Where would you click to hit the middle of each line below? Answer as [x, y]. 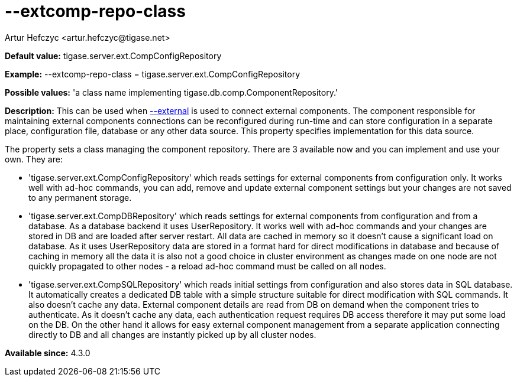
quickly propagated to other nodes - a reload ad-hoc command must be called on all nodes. [207, 266]
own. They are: [34, 159]
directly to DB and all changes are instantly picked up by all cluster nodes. [172, 334]
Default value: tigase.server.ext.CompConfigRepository [113, 56]
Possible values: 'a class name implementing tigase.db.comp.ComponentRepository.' [172, 92]
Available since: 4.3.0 [48, 353]
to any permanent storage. [80, 197]
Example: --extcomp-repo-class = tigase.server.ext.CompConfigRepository [153, 74]
